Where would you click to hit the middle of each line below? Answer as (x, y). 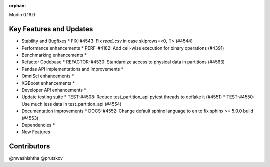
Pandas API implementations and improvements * (73, 69)
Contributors (30, 147)
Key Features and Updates (51, 29)
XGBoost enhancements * (48, 83)
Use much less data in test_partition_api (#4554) (72, 104)
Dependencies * (38, 125)
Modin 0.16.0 (22, 15)
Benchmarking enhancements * (54, 55)
